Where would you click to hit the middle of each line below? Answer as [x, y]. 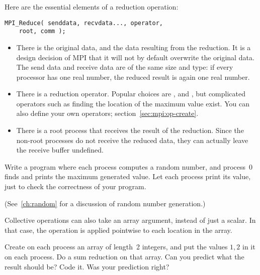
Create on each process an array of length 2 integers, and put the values [116, 247]
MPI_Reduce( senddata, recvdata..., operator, [84, 23]
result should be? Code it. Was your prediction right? [87, 266]
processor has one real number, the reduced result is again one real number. [133, 77]
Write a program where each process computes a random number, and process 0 [128, 166]
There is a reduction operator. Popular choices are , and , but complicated [131, 94]
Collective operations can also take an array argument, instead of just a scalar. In [130, 220]
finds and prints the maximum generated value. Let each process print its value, [128, 176]
